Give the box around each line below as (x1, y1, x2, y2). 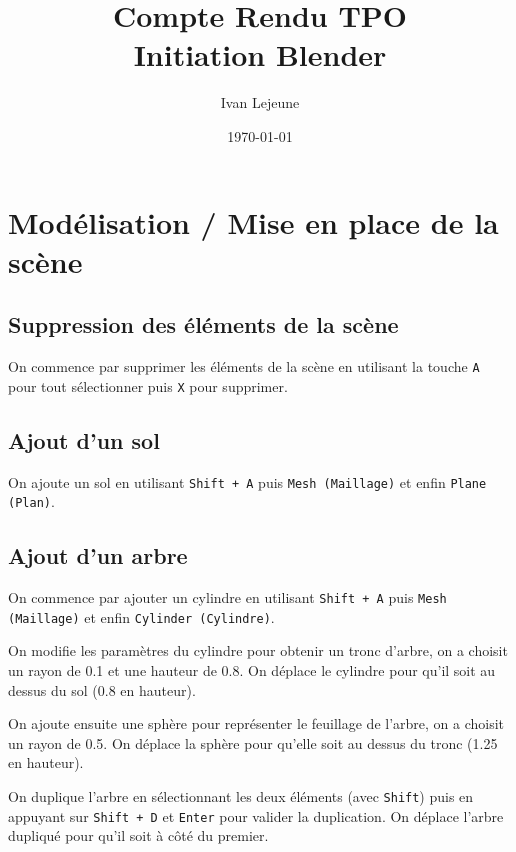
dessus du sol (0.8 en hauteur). (8, 679, 196, 700)
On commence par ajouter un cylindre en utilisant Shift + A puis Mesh (8, 587, 447, 608)
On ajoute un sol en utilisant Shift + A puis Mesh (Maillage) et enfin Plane (8, 471, 487, 492)
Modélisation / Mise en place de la (8, 201, 499, 242)
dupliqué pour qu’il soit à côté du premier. (8, 825, 269, 846)
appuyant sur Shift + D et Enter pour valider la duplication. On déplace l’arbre (8, 805, 504, 826)
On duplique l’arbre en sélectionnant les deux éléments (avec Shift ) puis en (8, 785, 474, 806)
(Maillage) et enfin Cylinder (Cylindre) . (8, 606, 275, 627)
